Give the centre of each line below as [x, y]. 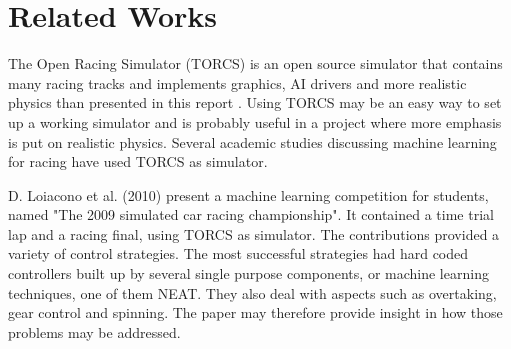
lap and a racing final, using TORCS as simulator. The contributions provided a [254, 233]
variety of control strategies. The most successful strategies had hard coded [238, 253]
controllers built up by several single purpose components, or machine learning [248, 273]
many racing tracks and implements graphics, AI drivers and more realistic [237, 82]
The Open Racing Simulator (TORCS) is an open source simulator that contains [255, 63]
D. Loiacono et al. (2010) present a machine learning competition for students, [248, 194]
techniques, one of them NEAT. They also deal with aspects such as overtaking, [252, 292]
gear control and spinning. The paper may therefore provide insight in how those [255, 312]
